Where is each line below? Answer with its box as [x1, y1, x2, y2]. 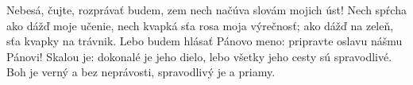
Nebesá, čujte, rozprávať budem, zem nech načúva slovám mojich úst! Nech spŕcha [6, 2, 407, 17]
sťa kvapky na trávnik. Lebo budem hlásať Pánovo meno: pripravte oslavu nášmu [6, 33, 403, 49]
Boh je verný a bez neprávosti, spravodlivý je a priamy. [6, 64, 276, 80]
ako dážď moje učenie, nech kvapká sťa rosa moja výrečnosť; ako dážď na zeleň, [6, 17, 394, 33]
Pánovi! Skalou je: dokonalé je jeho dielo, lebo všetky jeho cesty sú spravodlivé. [6, 48, 392, 64]
